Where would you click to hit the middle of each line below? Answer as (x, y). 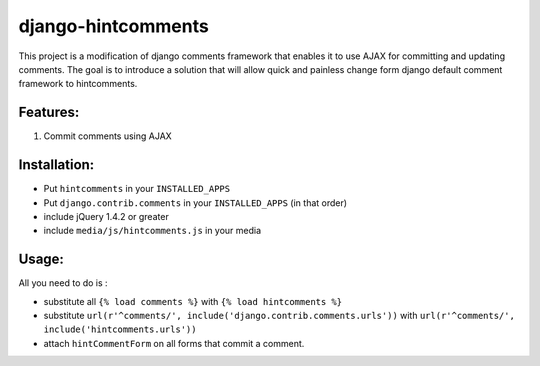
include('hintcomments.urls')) (120, 329)
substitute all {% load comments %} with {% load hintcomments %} (193, 301)
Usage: (41, 259)
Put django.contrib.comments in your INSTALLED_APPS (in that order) (195, 202)
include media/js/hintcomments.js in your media (152, 231)
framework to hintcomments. (78, 84)
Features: (49, 112)
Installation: (56, 165)
